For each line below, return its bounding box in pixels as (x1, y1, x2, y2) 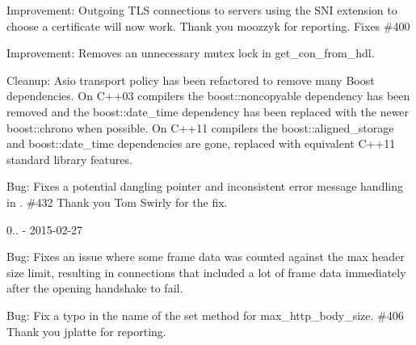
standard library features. (6, 150, 132, 167)
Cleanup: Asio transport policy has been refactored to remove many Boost (6, 71, 375, 88)
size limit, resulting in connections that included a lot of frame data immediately (6, 263, 406, 280)
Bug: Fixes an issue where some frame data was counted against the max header (6, 248, 405, 265)
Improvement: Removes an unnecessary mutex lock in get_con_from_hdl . (6, 44, 375, 61)
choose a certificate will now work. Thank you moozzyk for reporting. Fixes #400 (6, 17, 410, 34)
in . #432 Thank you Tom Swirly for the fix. (6, 193, 228, 210)
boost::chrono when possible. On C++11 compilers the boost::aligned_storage (6, 119, 394, 136)
